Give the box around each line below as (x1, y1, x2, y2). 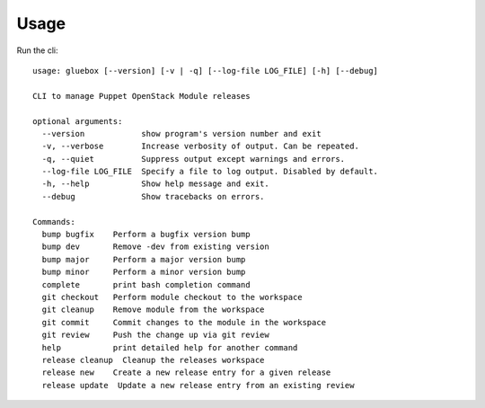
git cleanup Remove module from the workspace (41, 305, 265, 315)
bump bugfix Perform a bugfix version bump (41, 229, 251, 240)
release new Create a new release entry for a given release (41, 368, 331, 377)
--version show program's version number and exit (41, 129, 322, 138)
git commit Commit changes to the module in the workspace (41, 317, 327, 327)
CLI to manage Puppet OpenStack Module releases (32, 91, 251, 101)
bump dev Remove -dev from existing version (41, 242, 269, 252)
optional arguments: (32, 116, 123, 126)
